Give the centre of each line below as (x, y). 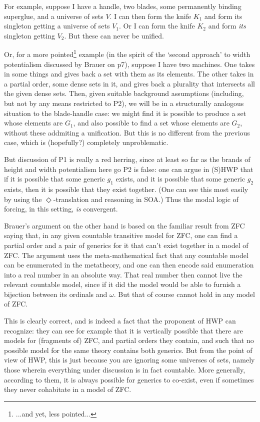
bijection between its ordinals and (56, 294)
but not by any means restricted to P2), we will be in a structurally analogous (124, 103)
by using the (23, 199)
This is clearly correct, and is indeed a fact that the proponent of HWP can (120, 321)
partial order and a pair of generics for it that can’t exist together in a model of (126, 245)
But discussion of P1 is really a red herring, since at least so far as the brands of (127, 159)
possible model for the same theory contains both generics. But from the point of (128, 350)
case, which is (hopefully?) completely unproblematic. (86, 142)
